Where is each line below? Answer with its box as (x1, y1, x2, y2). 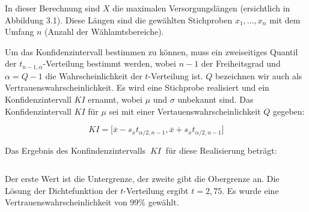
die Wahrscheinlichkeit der (45, 69, 142, 82)
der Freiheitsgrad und (201, 57, 281, 70)
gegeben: (272, 104, 305, 117)
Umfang (5, 25, 34, 38)
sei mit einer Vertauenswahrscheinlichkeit (109, 104, 261, 117)
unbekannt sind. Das (177, 93, 254, 106)
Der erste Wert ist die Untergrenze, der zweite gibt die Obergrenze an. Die (5, 172, 280, 185)
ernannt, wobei (88, 93, 142, 106)
